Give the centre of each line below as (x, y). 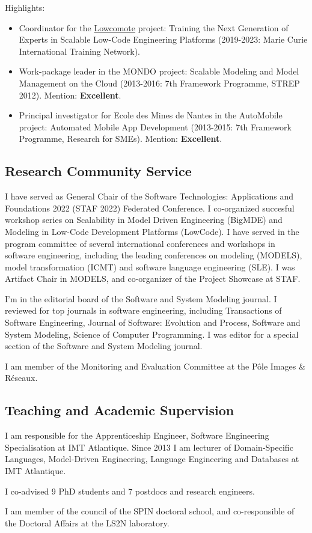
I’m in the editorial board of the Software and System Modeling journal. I (141, 298)
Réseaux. (21, 378)
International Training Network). (80, 51)
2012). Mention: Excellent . (70, 95)
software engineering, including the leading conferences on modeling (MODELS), (154, 255)
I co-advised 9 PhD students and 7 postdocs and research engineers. (130, 491)
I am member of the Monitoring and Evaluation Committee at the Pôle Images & (155, 366)
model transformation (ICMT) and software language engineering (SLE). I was (150, 266)
